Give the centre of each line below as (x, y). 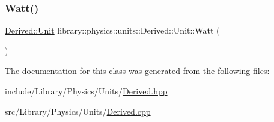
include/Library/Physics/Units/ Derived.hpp (86, 91)
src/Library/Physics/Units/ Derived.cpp (78, 111)
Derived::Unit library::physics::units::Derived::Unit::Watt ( (112, 30)
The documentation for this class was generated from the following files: (137, 71)
